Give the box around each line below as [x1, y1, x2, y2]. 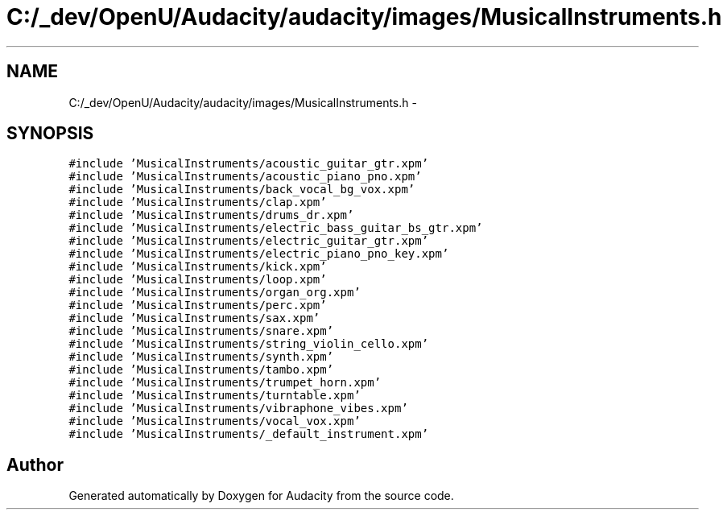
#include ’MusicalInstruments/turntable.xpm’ [68, 389, 361, 402]
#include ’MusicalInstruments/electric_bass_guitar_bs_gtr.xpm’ [68, 221, 483, 235]
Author [6, 454, 64, 475]
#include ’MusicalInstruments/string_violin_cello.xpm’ [68, 337, 429, 351]
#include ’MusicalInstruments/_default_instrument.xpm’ [68, 427, 429, 441]
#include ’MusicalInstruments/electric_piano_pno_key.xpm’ [68, 247, 449, 261]
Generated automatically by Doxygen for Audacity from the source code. [68, 489, 454, 503]
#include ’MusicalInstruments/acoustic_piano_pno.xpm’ [68, 170, 422, 184]
